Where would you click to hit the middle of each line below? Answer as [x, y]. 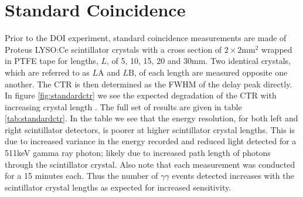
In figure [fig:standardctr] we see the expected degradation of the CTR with [141, 95]
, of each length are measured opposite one [211, 72]
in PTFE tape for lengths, [52, 61]
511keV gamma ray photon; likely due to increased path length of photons [138, 153]
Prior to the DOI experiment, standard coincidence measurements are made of [146, 38]
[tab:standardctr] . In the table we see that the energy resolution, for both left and [151, 118]
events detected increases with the [233, 176]
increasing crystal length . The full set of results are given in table [123, 106]
